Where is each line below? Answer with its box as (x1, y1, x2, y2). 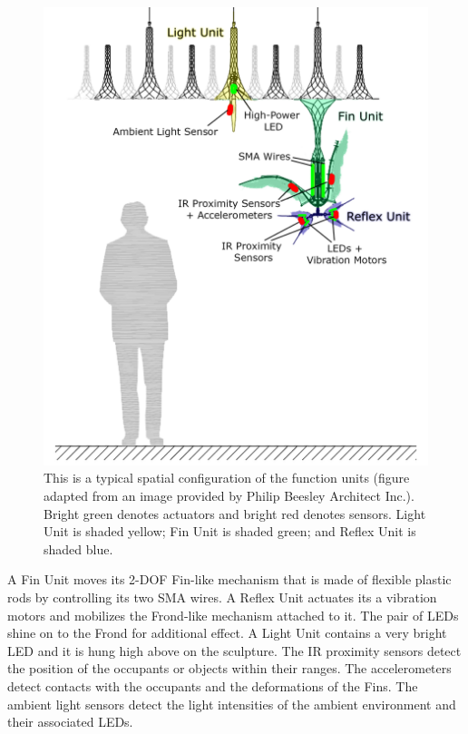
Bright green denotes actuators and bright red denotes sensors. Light (44, 504, 426, 523)
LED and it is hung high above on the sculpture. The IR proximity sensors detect (7, 641, 462, 660)
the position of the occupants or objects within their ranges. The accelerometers (7, 659, 452, 678)
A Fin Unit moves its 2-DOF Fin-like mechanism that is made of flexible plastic (7, 570, 452, 589)
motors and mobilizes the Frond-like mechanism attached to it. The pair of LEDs (7, 605, 459, 624)
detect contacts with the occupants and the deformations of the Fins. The (7, 676, 418, 695)
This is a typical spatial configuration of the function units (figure (44, 468, 410, 487)
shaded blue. (44, 539, 113, 558)
